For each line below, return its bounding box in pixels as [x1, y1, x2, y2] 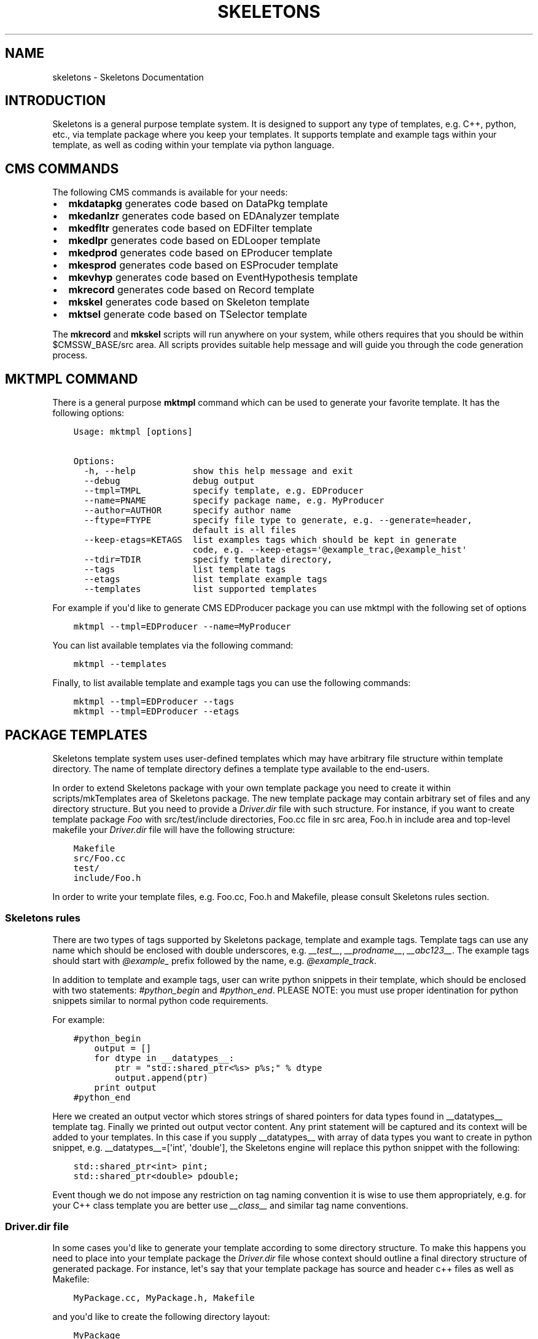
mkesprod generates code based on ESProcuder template [68, 259, 338, 272]
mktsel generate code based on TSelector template [68, 308, 308, 321]
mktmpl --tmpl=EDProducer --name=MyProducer [73, 622, 291, 632]
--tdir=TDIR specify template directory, [84, 555, 333, 565]
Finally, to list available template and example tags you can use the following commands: [52, 677, 411, 689]
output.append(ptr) [115, 1072, 208, 1083]
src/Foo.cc [73, 853, 126, 863]
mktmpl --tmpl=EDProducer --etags [73, 706, 240, 717]
